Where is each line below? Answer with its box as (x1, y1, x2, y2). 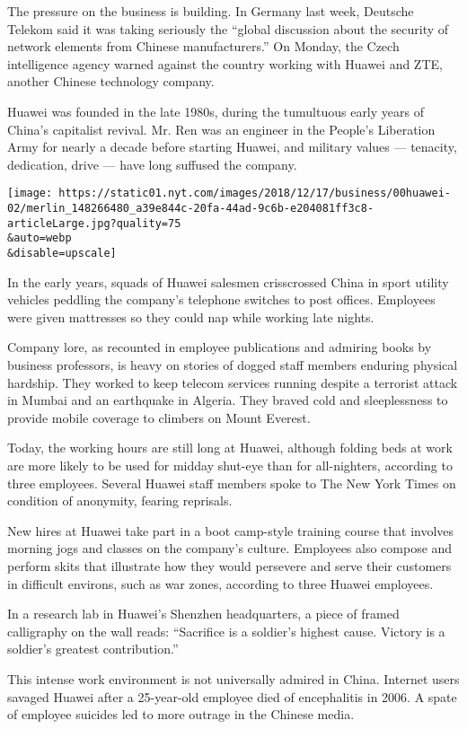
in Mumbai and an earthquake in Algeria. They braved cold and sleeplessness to (7, 391, 448, 409)
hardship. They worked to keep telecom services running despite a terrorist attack (7, 373, 458, 391)
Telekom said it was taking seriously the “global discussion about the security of (7, 19, 449, 38)
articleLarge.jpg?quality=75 (7, 216, 181, 230)
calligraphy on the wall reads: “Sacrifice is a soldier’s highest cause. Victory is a (7, 621, 445, 640)
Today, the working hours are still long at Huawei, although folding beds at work (7, 438, 453, 457)
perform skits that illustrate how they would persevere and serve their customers (7, 556, 452, 575)
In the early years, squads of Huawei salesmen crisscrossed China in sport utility (7, 272, 449, 291)
